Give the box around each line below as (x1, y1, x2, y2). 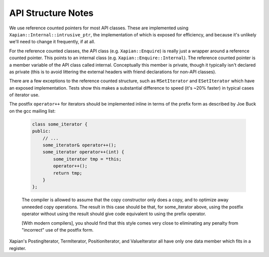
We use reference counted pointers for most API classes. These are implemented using (9, 25, 189, 31)
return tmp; (53, 170, 82, 176)
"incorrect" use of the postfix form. (21, 227, 94, 233)
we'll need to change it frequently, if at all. (9, 39, 96, 45)
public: (32, 128, 51, 134)
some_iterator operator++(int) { (42, 149, 125, 155)
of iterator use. (9, 92, 40, 98)
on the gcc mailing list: (9, 108, 56, 114)
